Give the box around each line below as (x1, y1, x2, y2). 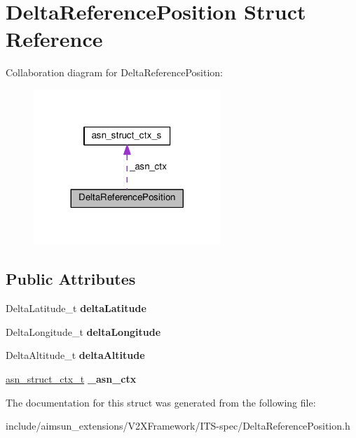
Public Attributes (6, 268, 136, 290)
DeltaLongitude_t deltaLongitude (6, 324, 161, 339)
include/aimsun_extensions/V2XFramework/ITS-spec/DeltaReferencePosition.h (6, 418, 350, 433)
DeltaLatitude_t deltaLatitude (6, 301, 146, 316)
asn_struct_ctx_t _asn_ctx (6, 372, 137, 386)
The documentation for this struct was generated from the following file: (6, 395, 316, 409)
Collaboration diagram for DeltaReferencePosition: (6, 65, 224, 80)
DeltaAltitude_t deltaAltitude (6, 348, 145, 362)
